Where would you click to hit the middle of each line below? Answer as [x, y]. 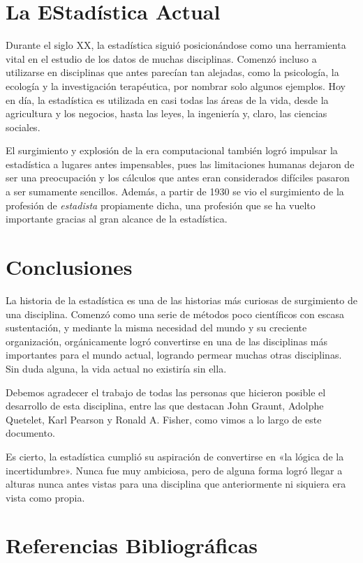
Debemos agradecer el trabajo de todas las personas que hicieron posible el [166, 392]
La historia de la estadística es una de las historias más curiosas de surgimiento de [181, 300]
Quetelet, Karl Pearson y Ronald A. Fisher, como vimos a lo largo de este [164, 419]
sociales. [23, 127]
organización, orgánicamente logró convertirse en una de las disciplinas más [167, 341]
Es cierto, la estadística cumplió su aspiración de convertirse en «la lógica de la [175, 456]
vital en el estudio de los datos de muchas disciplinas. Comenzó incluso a [161, 58]
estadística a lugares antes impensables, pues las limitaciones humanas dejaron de [180, 164]
